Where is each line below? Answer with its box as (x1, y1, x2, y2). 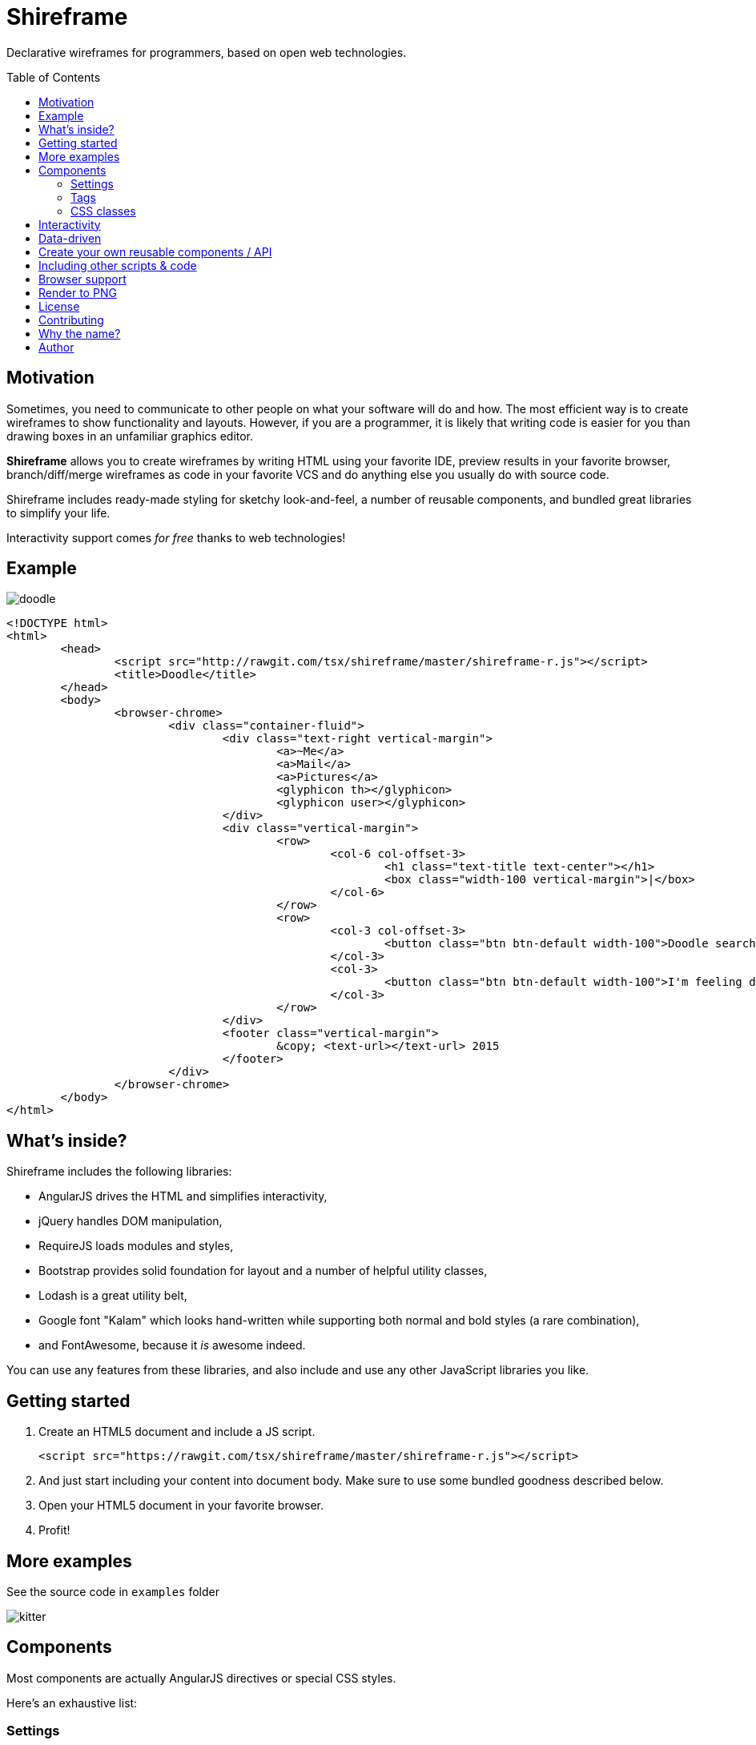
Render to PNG (38, 285, 117, 300)
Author (38, 340, 74, 354)
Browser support (38, 271, 127, 286)
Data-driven (38, 231, 102, 245)
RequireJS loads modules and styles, (38, 1239, 234, 1253)
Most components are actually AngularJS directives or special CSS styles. (6, 1671, 396, 1685)
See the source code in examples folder (6, 1584, 220, 1598)
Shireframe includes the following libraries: (6, 1164, 232, 1179)
